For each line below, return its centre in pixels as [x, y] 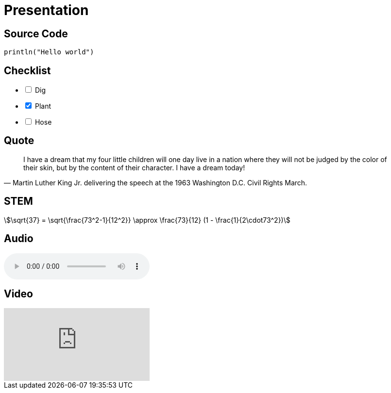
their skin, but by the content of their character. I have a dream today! [134, 167]
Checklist [27, 70]
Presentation [46, 10]
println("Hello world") [49, 52]
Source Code [36, 33]
